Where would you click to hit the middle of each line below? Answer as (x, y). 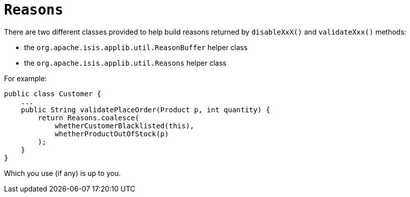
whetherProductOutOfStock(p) (112, 134)
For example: (26, 78)
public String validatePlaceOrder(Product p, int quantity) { (146, 110)
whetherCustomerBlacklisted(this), (125, 126)
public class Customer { (53, 93)
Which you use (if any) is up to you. (62, 173)
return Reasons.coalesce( (88, 118)
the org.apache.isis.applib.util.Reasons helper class (125, 63)
